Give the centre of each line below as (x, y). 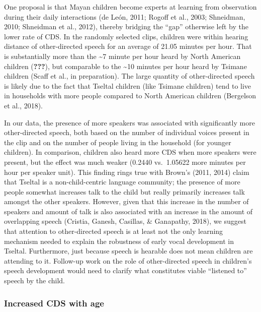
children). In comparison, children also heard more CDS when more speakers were (130, 152)
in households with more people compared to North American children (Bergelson (130, 96)
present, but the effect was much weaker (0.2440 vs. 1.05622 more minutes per (125, 162)
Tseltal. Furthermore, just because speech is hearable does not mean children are (128, 251)
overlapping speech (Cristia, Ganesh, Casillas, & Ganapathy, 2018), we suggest (125, 221)
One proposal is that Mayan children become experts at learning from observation (130, 7)
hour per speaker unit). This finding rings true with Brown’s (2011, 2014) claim (127, 172)
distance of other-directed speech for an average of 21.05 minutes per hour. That (128, 46)
